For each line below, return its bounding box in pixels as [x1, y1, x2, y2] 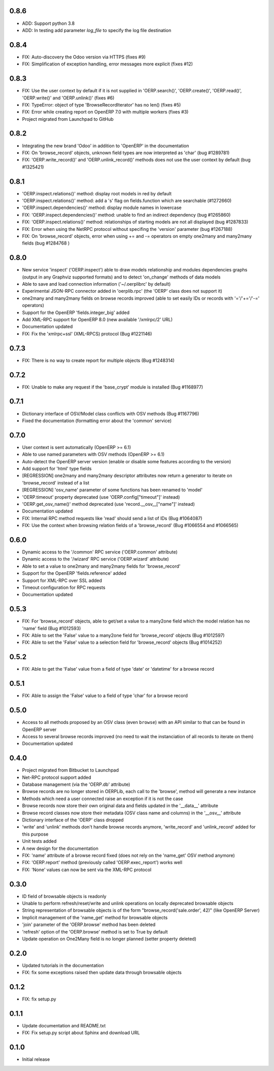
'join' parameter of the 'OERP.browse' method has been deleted [22, 921, 156, 928]
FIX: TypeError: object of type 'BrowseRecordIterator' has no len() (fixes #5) [22, 101, 181, 108]
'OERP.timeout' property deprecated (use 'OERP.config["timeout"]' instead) [22, 494, 180, 500]
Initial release [22, 1056, 50, 1062]
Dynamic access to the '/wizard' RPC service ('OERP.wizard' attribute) [22, 556, 169, 562]
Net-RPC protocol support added [22, 774, 91, 780]
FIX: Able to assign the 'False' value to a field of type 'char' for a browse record [22, 693, 188, 699]
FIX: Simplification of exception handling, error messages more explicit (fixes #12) [22, 61, 193, 67]
